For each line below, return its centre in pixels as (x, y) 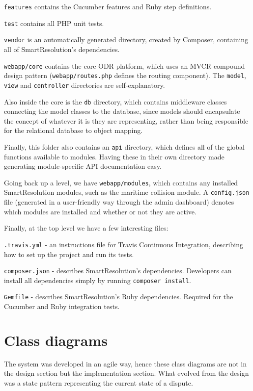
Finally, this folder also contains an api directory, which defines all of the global (124, 146)
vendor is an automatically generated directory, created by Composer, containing (126, 39)
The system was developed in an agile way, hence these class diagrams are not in (126, 363)
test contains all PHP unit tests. (54, 23)
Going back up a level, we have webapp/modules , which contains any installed (121, 182)
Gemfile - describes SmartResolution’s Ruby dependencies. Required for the (119, 297)
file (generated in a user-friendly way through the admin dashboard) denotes (119, 202)
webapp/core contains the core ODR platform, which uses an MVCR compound (125, 65)
